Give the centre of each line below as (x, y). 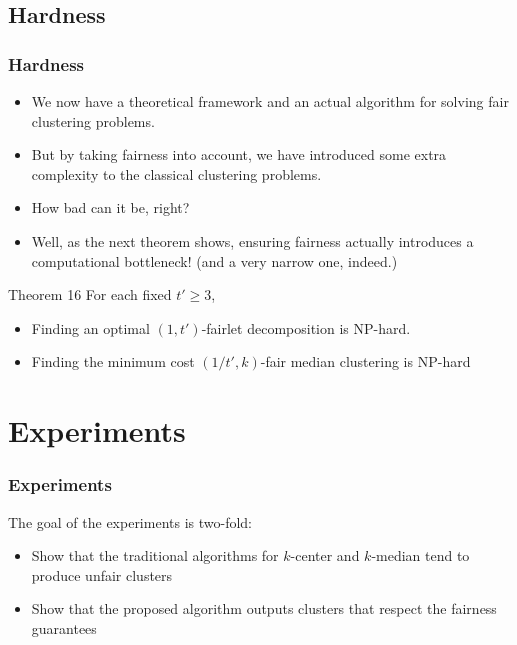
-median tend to (420, 555)
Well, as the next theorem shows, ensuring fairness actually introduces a (252, 240)
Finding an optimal (90, 327)
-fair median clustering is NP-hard (365, 361)
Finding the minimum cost (113, 361)
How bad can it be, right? (110, 207)
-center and (325, 555)
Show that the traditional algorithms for (155, 555)
